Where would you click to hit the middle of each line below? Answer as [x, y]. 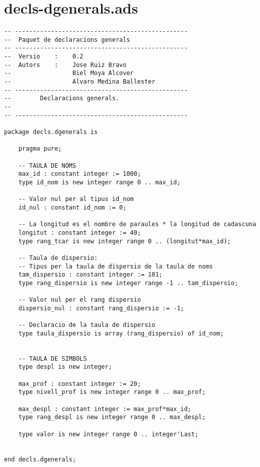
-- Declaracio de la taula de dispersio [87, 325]
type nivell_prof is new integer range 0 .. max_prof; [112, 392]
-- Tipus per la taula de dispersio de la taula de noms [116, 266]
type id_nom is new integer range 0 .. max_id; [99, 182]
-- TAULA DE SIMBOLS [53, 358]
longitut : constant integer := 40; [80, 232]
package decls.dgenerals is [51, 132]
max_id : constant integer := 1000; [80, 174]
